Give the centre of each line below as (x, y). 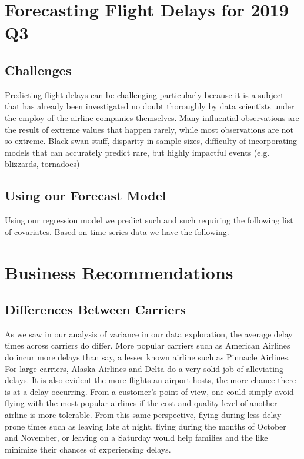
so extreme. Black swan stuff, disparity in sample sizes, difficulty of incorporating (151, 141)
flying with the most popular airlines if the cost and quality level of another (141, 403)
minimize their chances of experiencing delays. (88, 449)
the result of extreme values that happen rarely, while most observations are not (149, 129)
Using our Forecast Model (86, 195)
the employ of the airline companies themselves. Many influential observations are (152, 117)
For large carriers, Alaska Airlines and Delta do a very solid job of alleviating (144, 368)
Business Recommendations (119, 272)
